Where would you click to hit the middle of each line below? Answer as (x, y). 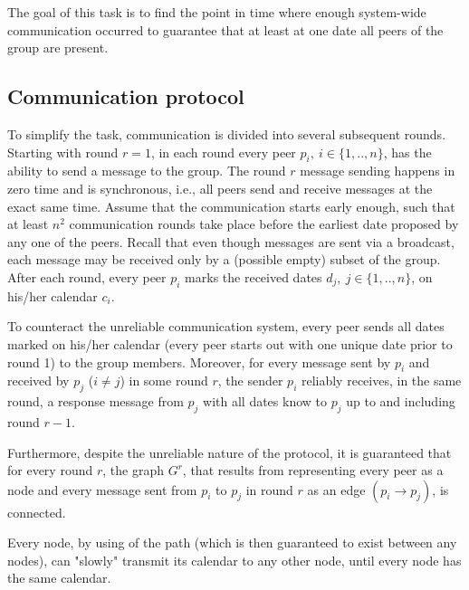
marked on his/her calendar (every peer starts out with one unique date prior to (230, 343)
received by (38, 381)
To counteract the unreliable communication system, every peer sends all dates (226, 326)
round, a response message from (96, 401)
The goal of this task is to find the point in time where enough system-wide (217, 12)
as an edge (336, 489)
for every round (50, 470)
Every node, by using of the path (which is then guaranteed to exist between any (232, 542)
